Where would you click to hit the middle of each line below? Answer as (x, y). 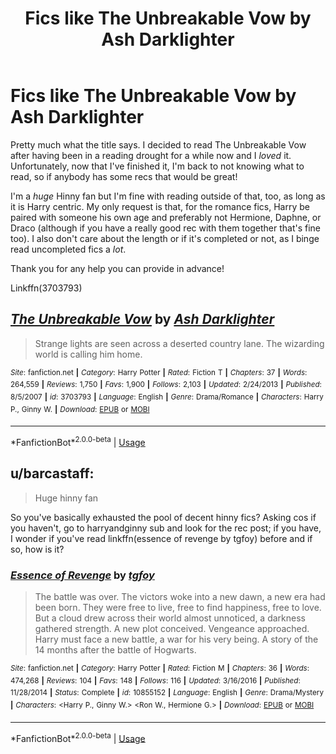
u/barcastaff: (52, 473)
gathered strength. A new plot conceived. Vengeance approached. (172, 629)
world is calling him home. (88, 354)
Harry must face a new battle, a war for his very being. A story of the (176, 639)
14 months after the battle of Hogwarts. (115, 650)
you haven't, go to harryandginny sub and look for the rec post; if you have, (166, 528)
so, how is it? (37, 549)
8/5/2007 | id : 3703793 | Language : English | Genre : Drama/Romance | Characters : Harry (167, 397)
